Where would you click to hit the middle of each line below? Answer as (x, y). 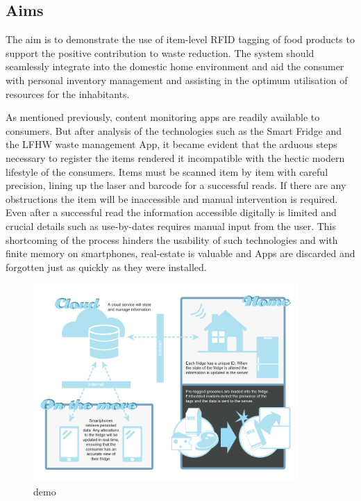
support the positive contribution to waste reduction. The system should (160, 52)
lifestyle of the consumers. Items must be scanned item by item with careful (167, 171)
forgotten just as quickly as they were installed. (106, 266)
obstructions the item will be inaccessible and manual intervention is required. (172, 198)
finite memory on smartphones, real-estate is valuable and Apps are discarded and (180, 253)
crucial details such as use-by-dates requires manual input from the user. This (171, 225)
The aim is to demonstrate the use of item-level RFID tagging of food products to (180, 39)
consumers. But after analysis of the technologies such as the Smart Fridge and (174, 130)
